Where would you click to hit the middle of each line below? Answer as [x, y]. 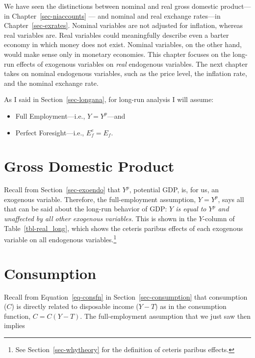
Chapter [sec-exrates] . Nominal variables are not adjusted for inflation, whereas [124, 25]
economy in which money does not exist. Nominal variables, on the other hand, [123, 44]
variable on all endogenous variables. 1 [60, 239]
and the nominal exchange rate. [51, 83]
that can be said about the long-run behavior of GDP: [86, 209]
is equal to [191, 209]
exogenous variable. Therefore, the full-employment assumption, [100, 199]
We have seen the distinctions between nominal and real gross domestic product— [127, 6]
